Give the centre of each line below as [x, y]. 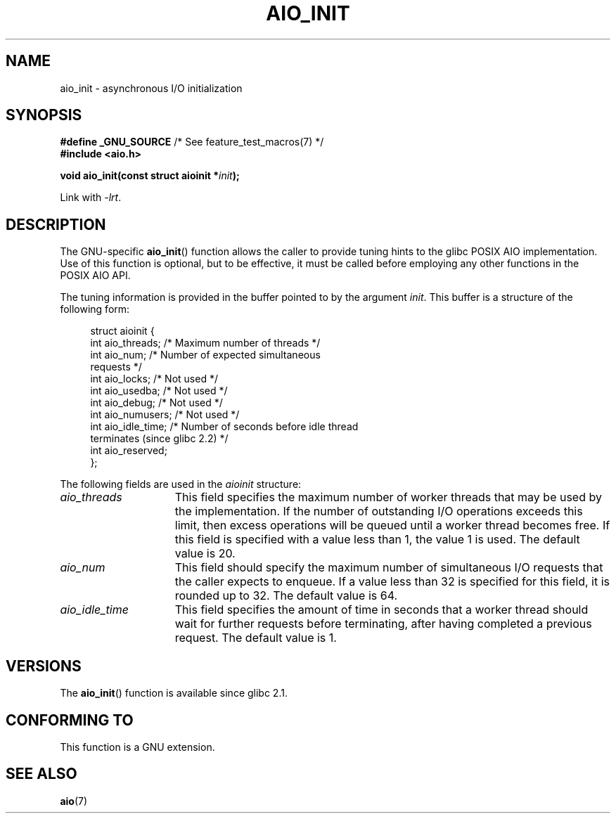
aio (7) [74, 801]
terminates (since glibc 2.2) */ [159, 439]
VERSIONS [44, 666]
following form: [95, 309]
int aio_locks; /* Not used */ [154, 379]
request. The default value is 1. [256, 638]
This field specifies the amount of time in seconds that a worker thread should [381, 610]
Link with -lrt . [91, 198]
